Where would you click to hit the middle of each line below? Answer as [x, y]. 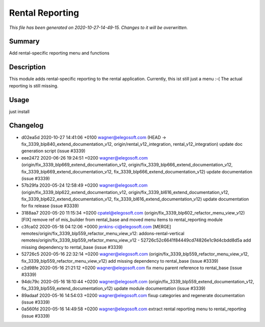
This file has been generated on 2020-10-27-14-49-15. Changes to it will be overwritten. [99, 27]
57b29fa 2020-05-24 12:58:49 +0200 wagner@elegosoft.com [85, 185]
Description [27, 67]
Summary [24, 41]
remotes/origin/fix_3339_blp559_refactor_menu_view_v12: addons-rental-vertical [103, 234]
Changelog [26, 125]
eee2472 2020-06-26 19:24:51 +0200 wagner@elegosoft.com [85, 158]
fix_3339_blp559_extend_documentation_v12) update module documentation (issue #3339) [113, 288]
